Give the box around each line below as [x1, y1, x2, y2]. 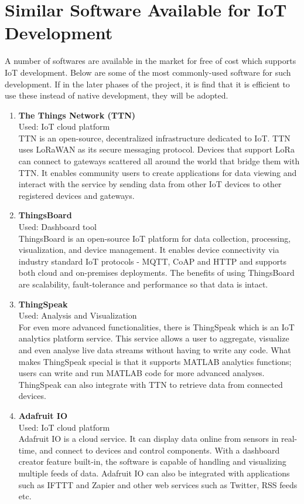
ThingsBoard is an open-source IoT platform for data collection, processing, [18, 232, 291, 244]
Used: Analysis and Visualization [18, 309, 137, 322]
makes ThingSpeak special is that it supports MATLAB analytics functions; [18, 355, 292, 367]
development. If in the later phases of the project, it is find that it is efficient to [5, 77, 290, 90]
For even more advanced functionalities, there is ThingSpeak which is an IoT [18, 320, 295, 333]
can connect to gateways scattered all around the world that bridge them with [18, 155, 300, 167]
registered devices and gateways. [18, 189, 135, 201]
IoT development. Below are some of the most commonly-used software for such [5, 66, 291, 78]
